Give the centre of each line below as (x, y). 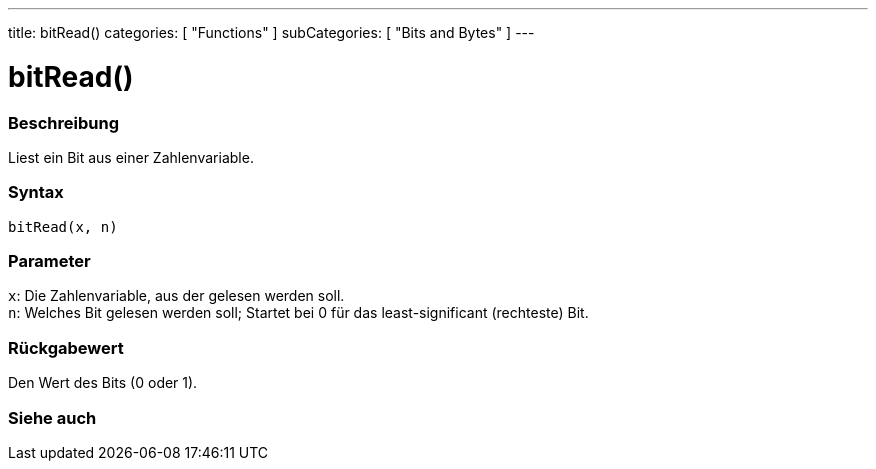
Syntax (36, 192)
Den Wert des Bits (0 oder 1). (103, 383)
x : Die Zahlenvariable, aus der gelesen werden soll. (176, 296)
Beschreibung (64, 122)
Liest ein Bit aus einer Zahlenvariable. (131, 157)
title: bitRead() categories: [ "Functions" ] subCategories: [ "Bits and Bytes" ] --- (271, 32)
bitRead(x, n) (63, 226)
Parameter (49, 261)
